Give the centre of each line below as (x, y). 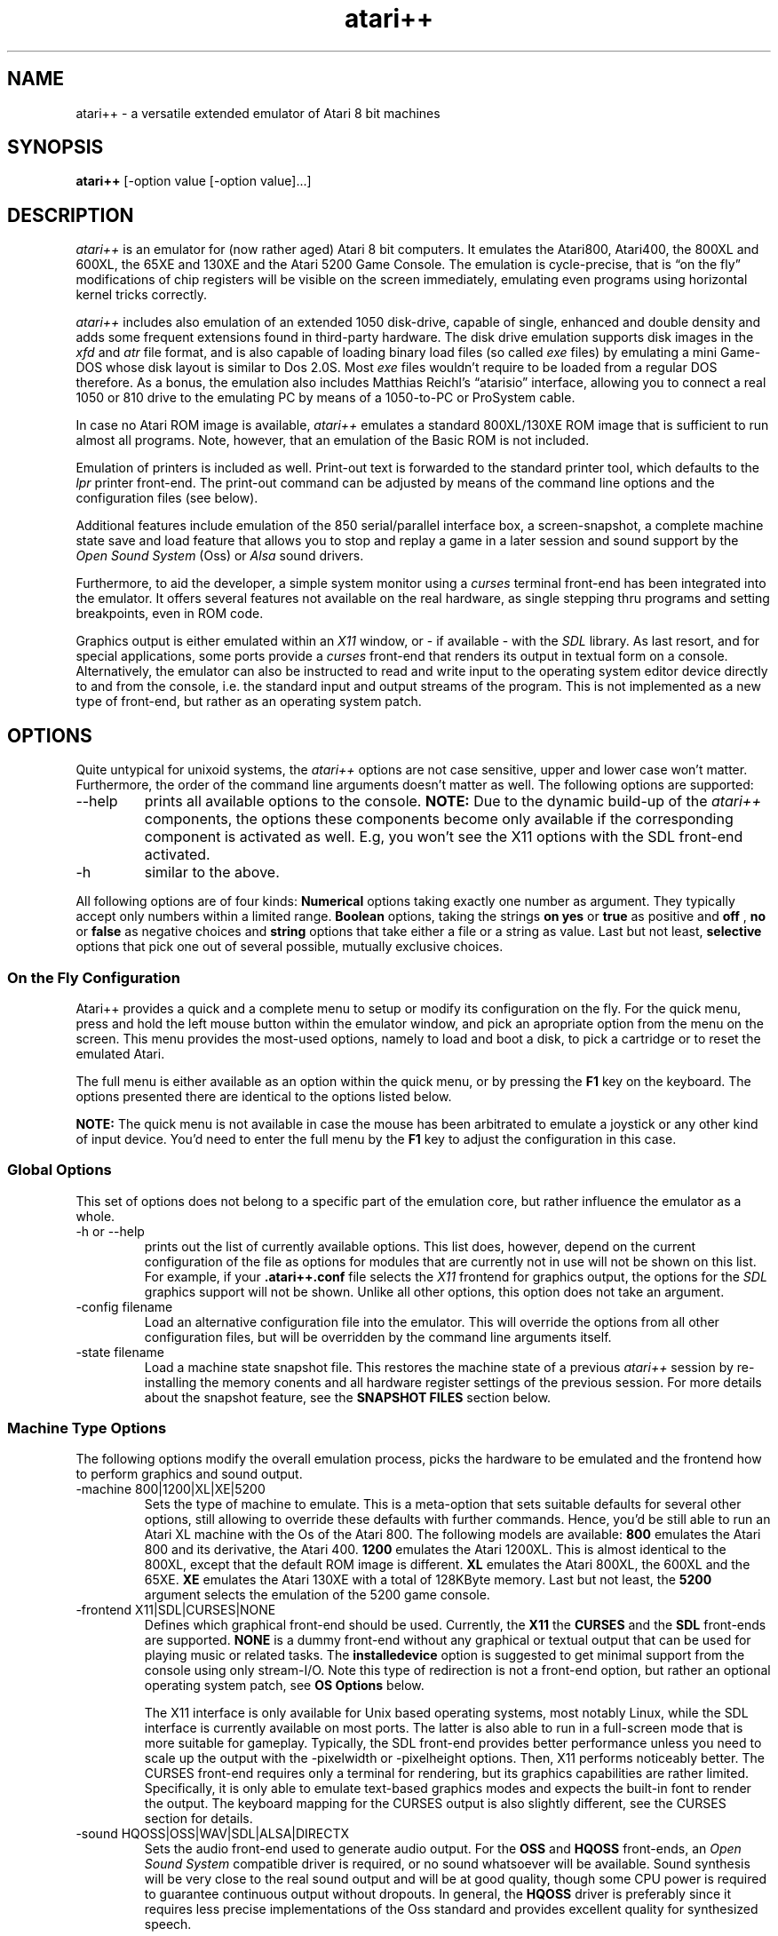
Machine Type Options (87, 1428)
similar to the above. (212, 873)
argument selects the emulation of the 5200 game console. (317, 1595)
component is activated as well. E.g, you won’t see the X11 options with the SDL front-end (444, 837)
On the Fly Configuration (94, 977)
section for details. (198, 1819)
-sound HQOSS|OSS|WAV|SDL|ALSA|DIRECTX (213, 1834)
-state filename (120, 1352)
